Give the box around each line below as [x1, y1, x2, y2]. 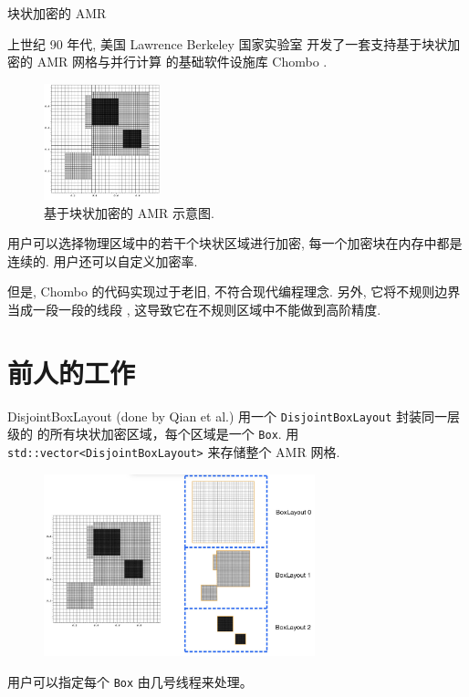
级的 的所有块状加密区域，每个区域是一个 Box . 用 [7, 424, 299, 443]
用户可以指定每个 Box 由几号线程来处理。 [7, 671, 253, 691]
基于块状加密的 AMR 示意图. [44, 203, 214, 222]
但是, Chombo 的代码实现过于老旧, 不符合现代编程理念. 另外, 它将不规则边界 [7, 282, 461, 301]
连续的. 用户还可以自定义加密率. [7, 251, 198, 270]
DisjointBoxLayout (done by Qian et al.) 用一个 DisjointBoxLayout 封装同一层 [7, 406, 461, 425]
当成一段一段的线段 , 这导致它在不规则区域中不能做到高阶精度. [7, 299, 381, 318]
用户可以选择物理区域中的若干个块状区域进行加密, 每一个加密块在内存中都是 [7, 234, 463, 253]
